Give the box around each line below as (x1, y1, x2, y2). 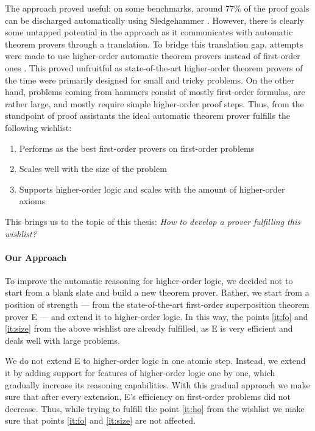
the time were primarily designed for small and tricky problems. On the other (5, 73, 294, 86)
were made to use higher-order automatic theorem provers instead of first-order (5, 49, 300, 62)
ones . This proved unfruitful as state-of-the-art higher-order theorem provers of (5, 61, 303, 74)
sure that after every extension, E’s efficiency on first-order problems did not (5, 390, 291, 403)
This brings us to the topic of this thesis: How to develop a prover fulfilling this (5, 215, 300, 227)
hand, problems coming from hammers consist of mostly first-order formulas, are (5, 85, 305, 98)
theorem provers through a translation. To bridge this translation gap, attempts (5, 37, 303, 50)
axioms (19, 194, 46, 207)
